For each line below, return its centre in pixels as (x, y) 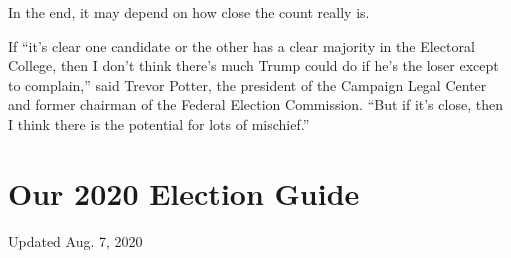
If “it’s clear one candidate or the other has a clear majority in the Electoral (241, 45)
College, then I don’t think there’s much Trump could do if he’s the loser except (253, 65)
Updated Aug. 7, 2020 (75, 240)
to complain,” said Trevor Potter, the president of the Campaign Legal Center (247, 84)
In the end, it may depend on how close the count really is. (189, 12)
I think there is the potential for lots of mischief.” (159, 123)
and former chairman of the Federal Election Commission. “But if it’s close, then (255, 104)
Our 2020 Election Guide (184, 192)
